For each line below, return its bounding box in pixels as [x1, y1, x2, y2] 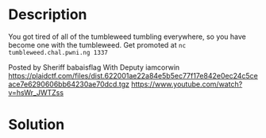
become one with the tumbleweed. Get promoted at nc [8, 40, 187, 49]
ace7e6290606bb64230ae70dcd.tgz [8, 79, 129, 89]
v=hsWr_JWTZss [8, 87, 64, 97]
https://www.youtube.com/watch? [130, 79, 243, 89]
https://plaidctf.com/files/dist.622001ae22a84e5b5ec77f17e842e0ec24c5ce [8, 71, 258, 80]
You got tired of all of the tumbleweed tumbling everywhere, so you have [8, 32, 246, 41]
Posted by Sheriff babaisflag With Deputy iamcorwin [8, 62, 180, 72]
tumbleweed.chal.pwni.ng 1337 [8, 48, 109, 56]
